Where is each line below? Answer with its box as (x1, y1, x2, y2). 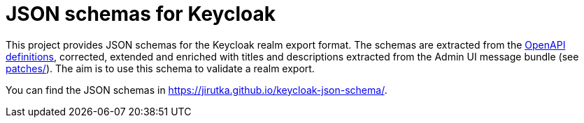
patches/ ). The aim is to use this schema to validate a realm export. (6, 62, 315, 74)
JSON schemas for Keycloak (6, 2, 276, 26)
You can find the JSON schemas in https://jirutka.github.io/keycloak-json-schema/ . (6, 83, 387, 96)
